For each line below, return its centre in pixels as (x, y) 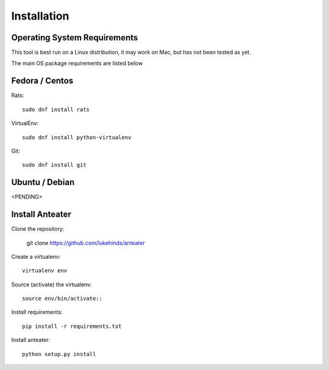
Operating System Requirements (75, 38)
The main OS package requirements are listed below (77, 63)
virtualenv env (45, 271)
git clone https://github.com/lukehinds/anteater (86, 243)
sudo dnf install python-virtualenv (77, 137)
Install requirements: (37, 312)
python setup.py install (59, 354)
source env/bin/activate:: (62, 299)
